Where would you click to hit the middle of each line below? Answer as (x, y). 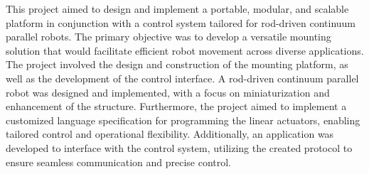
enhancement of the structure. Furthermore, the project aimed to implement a (176, 106)
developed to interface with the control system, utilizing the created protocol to (179, 147)
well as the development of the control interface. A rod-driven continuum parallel (182, 78)
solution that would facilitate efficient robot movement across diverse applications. (185, 50)
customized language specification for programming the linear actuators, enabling (183, 120)
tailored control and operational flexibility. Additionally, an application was (170, 134)
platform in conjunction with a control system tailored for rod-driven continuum (181, 22)
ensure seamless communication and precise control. (119, 162)
